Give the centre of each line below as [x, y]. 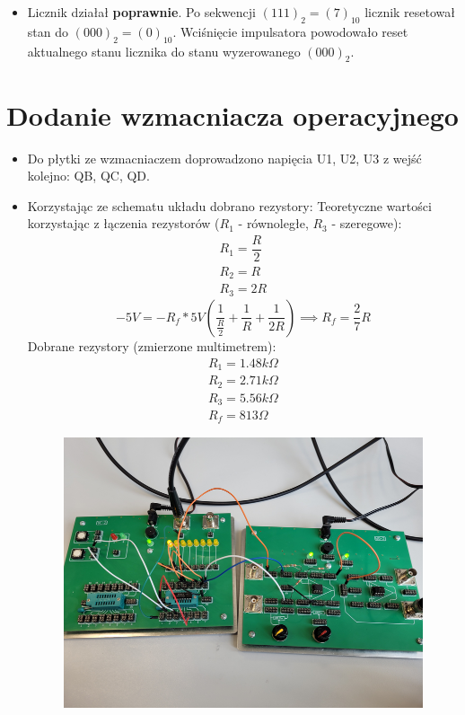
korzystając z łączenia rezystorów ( [123, 223]
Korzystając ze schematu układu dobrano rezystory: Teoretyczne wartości [229, 205]
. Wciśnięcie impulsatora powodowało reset [290, 31]
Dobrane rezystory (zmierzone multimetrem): [152, 345]
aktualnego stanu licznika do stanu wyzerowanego [164, 51]
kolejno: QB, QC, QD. [88, 176]
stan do [48, 31]
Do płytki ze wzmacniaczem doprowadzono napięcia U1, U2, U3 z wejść [224, 158]
